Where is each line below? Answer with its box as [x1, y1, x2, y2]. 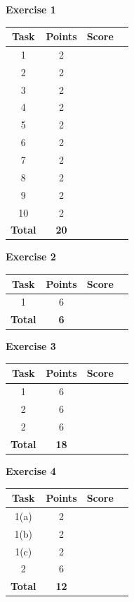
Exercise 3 [6, 339, 56, 354]
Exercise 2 [6, 249, 56, 264]
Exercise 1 [6, 2, 56, 16]
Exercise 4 [6, 463, 56, 478]
